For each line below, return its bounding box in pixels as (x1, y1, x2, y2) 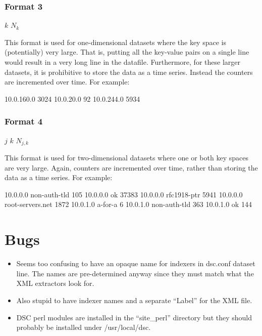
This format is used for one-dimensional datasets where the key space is (5, 36, 226, 47)
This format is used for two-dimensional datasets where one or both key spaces (5, 152, 248, 163)
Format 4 (5, 115, 43, 128)
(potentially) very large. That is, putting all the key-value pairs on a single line (5, 47, 249, 57)
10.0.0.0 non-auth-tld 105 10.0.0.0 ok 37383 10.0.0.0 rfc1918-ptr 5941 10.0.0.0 (5, 189, 243, 199)
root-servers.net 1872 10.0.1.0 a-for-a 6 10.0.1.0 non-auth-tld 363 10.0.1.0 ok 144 (5, 199, 252, 209)
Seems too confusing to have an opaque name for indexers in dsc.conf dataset (16, 258, 255, 269)
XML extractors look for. (16, 278, 94, 288)
